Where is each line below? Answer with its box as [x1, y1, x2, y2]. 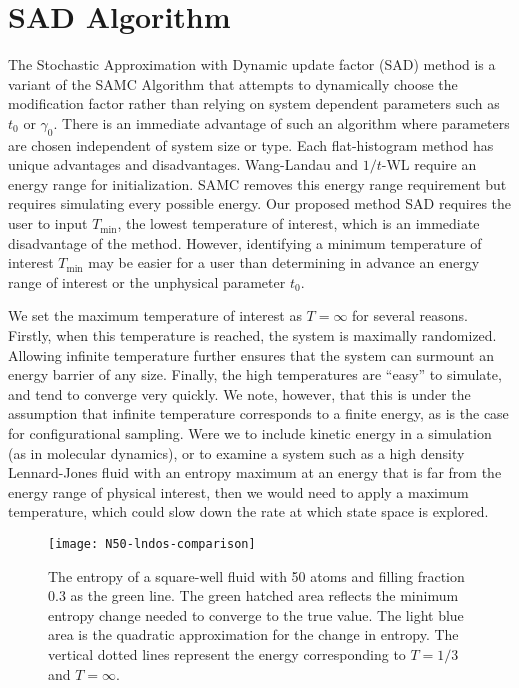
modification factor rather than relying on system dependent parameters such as [8, 93, 500, 114]
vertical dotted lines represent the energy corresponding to [48, 644, 406, 665]
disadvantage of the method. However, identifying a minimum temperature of [8, 232, 482, 253]
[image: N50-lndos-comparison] [48, 536, 256, 551]
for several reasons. [352, 305, 468, 326]
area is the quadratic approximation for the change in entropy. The [48, 624, 459, 645]
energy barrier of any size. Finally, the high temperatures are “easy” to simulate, [8, 364, 502, 385]
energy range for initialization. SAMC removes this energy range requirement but [8, 173, 507, 194]
